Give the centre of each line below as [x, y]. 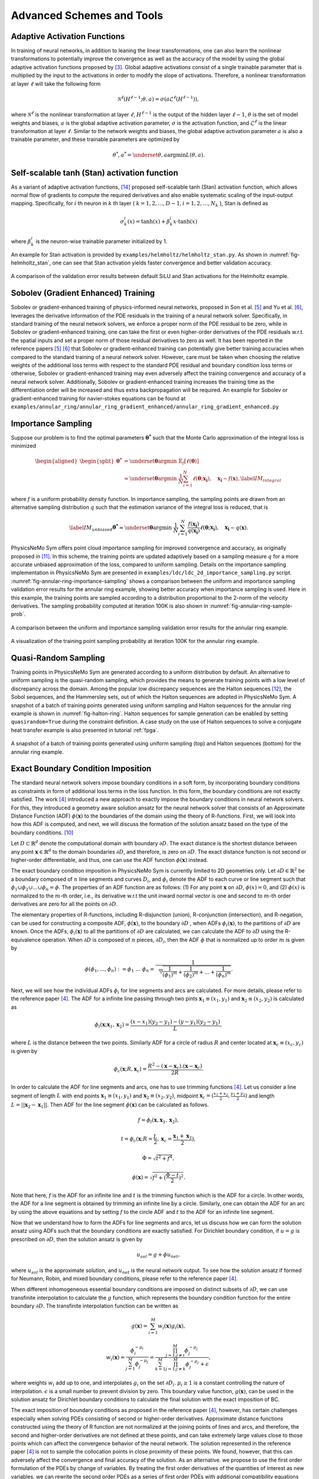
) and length [260, 1096]
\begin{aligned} [56, 461]
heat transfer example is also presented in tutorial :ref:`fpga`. [85, 730]
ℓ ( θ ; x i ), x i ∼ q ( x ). [224, 528]
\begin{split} [97, 461]
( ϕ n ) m [224, 975]
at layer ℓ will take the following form [56, 83]
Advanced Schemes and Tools [87, 15]
